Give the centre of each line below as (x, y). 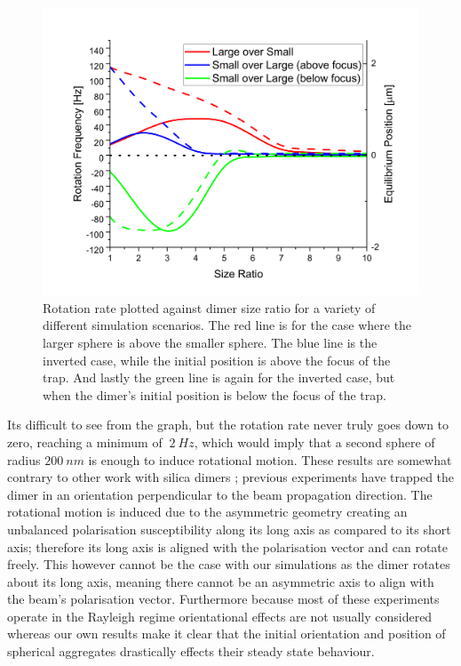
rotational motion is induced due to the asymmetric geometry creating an (207, 512)
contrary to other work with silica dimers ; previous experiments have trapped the (231, 477)
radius (24, 459)
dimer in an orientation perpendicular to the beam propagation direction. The (220, 494)
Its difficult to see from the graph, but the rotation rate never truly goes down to (228, 425)
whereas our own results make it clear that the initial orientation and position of (227, 634)
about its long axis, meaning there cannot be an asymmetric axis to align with (221, 581)
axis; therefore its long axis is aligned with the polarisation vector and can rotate (228, 546)
